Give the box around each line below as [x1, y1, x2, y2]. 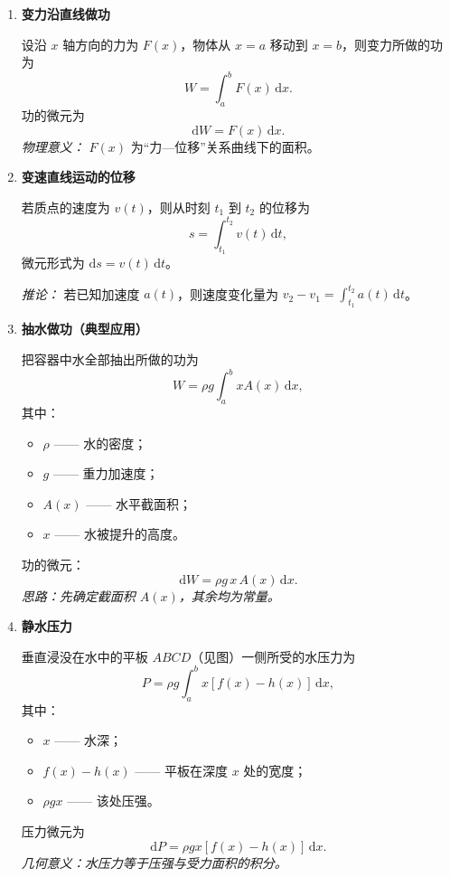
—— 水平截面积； [86, 494, 192, 513]
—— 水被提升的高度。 [54, 524, 185, 543]
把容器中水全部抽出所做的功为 [21, 350, 199, 369]
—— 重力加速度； [52, 464, 159, 483]
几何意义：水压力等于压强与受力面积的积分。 [21, 853, 287, 872]
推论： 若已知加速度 [21, 284, 140, 303]
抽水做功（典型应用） [21, 319, 148, 338]
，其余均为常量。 [178, 586, 280, 605]
